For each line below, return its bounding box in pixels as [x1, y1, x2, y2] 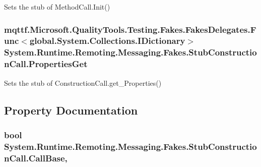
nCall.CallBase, [4, 151, 68, 164]
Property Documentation [4, 102, 138, 118]
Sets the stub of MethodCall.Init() [4, 2, 110, 12]
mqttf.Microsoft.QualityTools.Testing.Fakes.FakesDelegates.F [4, 23, 256, 35]
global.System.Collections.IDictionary [29, 34, 185, 47]
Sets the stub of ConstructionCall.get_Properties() [4, 77, 162, 88]
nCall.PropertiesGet [4, 58, 88, 70]
